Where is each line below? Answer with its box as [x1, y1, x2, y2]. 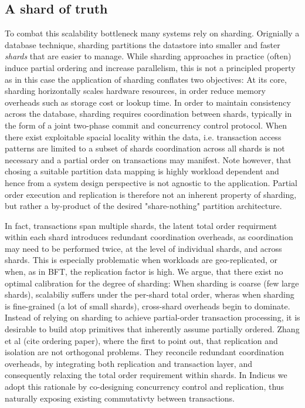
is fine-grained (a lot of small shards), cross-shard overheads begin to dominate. [5, 299, 290, 312]
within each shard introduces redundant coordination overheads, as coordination [5, 231, 293, 243]
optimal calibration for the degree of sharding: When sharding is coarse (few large [5, 277, 299, 289]
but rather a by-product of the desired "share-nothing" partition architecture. [5, 200, 282, 212]
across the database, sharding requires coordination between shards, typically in [5, 107, 292, 120]
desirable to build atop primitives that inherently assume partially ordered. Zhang [5, 323, 300, 335]
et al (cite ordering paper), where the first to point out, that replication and [5, 334, 278, 346]
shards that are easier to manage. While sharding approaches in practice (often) [5, 50, 292, 62]
